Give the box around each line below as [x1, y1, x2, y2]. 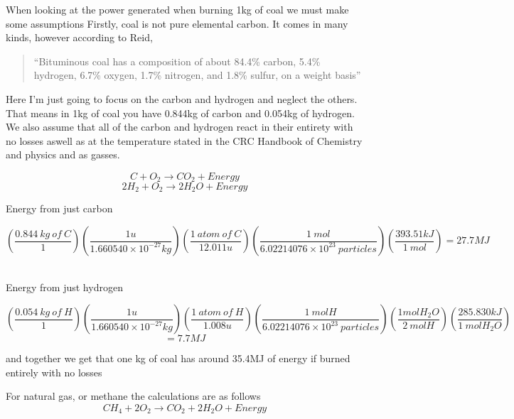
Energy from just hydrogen [6, 279, 123, 294]
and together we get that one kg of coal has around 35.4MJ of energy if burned [6, 351, 350, 366]
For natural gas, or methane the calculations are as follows [6, 388, 261, 403]
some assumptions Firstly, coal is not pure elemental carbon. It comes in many [6, 16, 348, 31]
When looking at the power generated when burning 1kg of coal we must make [6, 2, 349, 16]
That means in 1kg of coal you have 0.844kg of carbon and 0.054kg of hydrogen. [6, 105, 355, 120]
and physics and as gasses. [6, 147, 120, 162]
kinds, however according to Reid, [6, 30, 153, 45]
